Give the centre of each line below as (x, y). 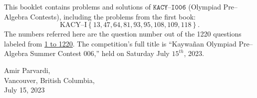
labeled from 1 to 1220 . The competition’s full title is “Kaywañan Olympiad (120, 43)
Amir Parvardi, (27, 70)
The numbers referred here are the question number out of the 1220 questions (123, 34)
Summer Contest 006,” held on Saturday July (100, 53)
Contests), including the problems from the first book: (113, 16)
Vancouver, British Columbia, (49, 80)
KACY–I (73, 25)
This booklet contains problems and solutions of (78, 6)
